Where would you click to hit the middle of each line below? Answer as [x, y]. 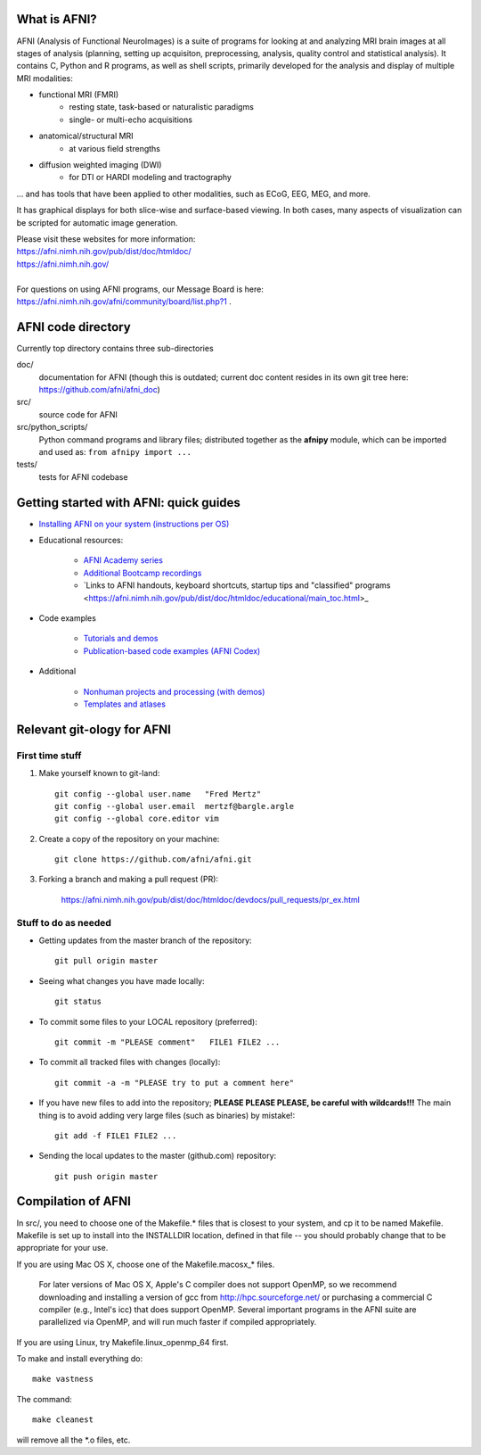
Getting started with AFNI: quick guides [128, 503]
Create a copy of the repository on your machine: [129, 839]
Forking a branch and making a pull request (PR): [128, 880]
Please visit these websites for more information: [106, 239]
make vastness [63, 1379]
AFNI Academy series [123, 560]
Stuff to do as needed [64, 922]
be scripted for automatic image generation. [97, 222]
